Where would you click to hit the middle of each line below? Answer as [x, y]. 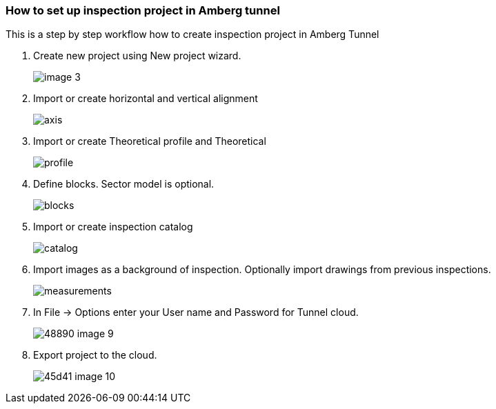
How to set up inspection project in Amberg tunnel [143, 10]
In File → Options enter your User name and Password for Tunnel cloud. [196, 312]
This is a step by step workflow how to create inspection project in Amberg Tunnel [192, 34]
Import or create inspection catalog [113, 227]
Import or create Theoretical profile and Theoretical [150, 141]
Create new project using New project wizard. [137, 56]
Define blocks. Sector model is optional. [124, 184]
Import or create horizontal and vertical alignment [146, 99]
